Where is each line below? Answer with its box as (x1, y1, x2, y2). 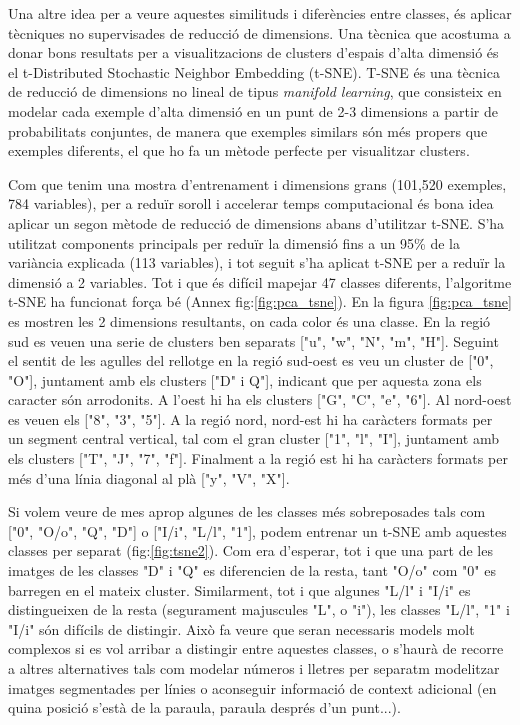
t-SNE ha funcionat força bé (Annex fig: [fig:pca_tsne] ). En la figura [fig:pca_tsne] (8, 291, 512, 312)
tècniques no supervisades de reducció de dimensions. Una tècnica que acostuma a (8, 22, 511, 43)
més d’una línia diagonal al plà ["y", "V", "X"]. (8, 467, 290, 488)
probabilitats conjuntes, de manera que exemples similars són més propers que (8, 120, 488, 141)
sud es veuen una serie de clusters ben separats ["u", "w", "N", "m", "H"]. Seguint (8, 330, 499, 351)
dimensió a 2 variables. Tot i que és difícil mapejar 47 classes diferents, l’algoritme (8, 271, 512, 292)
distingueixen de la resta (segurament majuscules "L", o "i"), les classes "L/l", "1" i (8, 599, 510, 620)
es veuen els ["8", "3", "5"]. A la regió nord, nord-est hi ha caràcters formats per (8, 408, 493, 429)
